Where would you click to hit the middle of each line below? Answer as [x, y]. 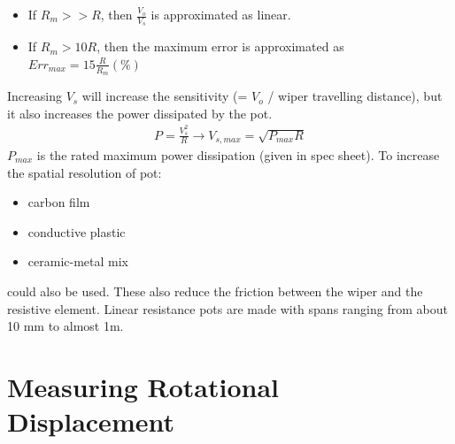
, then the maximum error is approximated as [220, 46]
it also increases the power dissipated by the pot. [140, 113]
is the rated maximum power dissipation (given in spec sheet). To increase [238, 155]
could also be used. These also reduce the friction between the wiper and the [215, 291]
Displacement [91, 421]
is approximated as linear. [221, 14]
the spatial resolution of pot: [85, 172]
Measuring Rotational [143, 386]
